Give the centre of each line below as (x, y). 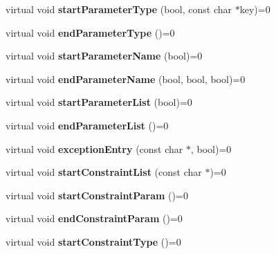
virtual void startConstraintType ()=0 (93, 241)
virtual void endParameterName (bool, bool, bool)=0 (126, 79)
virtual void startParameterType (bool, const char (119, 9)
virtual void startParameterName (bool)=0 (104, 56)
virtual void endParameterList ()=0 (87, 125)
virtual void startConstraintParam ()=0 (97, 195)
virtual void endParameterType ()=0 (90, 32)
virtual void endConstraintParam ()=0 (94, 218)
